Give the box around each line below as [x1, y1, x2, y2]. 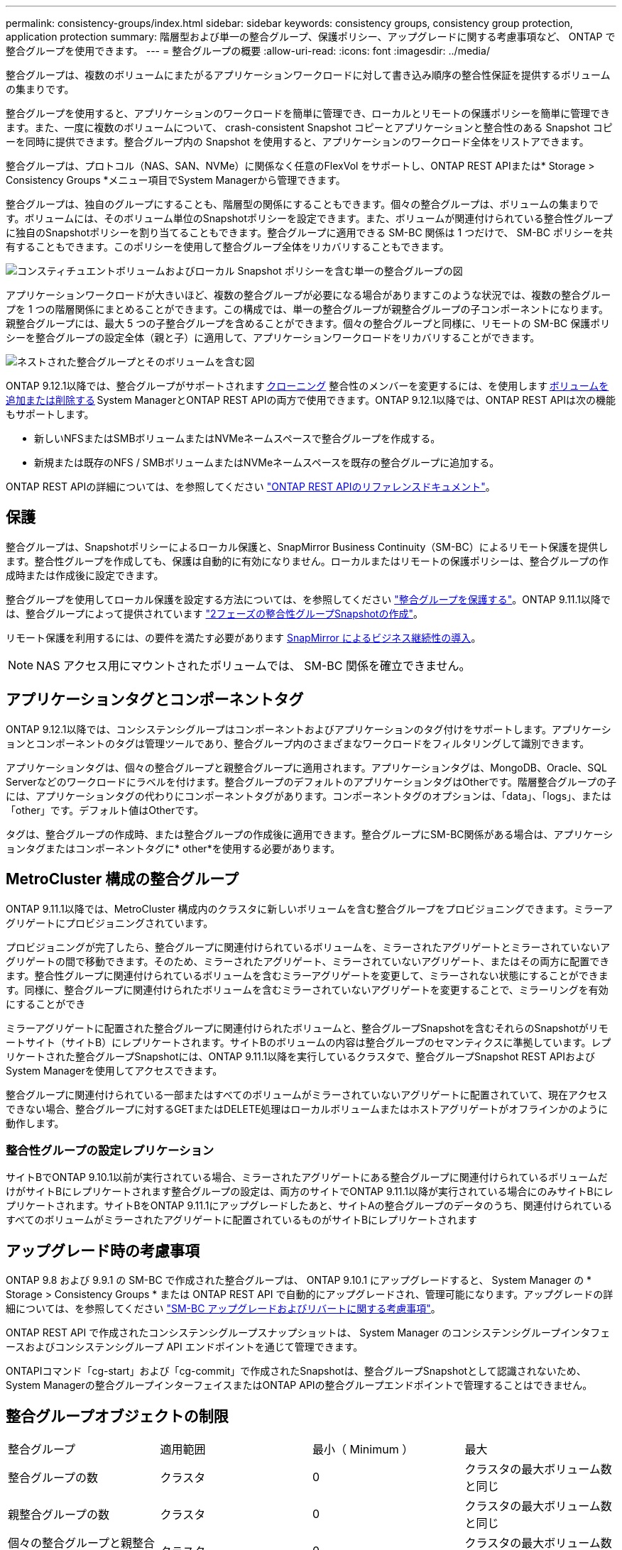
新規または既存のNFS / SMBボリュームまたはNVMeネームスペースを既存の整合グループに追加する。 [34, 456, 500, 468]
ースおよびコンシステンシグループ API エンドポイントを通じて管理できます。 [6, 1341, 364, 1353]
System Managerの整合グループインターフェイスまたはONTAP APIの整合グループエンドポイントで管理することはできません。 [6, 1379, 593, 1392]
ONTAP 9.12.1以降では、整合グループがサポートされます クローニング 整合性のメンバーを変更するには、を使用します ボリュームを [6, 380, 609, 392]
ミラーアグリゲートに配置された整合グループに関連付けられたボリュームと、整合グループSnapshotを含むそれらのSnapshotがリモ [6, 1021, 609, 1034]
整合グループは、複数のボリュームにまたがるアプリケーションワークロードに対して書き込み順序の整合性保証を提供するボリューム [6, 69, 611, 81]
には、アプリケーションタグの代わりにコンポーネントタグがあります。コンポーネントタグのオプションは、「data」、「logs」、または [6, 789, 612, 802]
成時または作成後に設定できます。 [6, 568, 164, 581]
